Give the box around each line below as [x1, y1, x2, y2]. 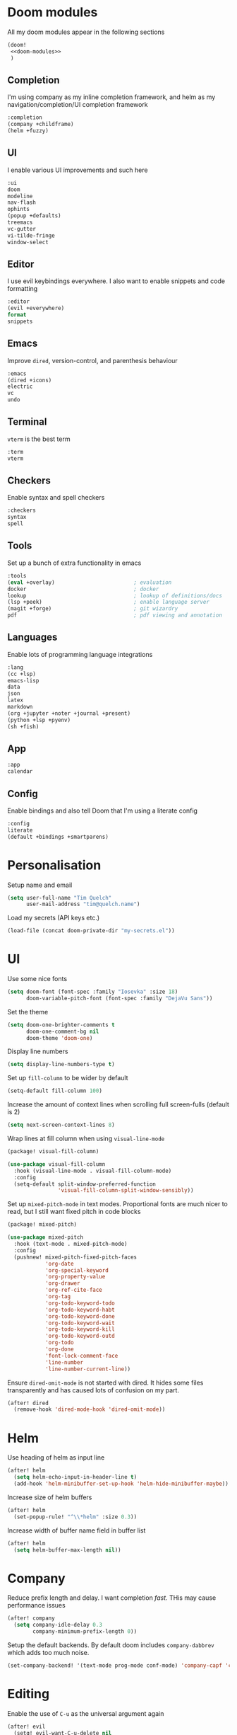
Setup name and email [7, 881, 73, 889]
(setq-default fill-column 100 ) [7, 1087, 102, 1094]
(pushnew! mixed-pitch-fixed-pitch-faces [13, 1254, 138, 1261]
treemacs [7, 219, 33, 227]
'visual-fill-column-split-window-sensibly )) [57, 1187, 194, 1194]
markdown [7, 704, 33, 711]
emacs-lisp [7, 677, 39, 684]
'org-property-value [44, 1273, 106, 1281]
